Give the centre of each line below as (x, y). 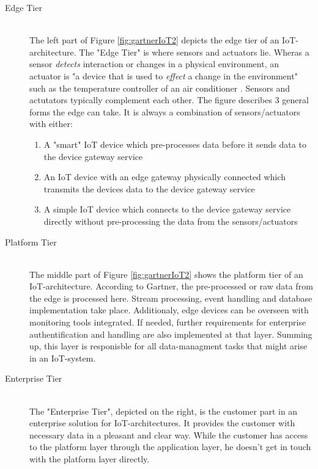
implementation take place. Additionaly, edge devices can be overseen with (169, 310)
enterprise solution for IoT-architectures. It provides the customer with (162, 423)
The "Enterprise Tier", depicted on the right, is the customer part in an (164, 411)
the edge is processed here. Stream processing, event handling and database (171, 298)
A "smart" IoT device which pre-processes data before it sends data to (175, 144)
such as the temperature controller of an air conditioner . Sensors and (160, 88)
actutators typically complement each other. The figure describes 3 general (169, 100)
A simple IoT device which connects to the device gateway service (167, 209)
